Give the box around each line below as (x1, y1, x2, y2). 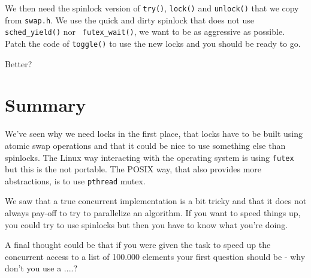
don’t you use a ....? (5, 262, 78, 274)
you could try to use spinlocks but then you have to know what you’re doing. (5, 218, 288, 231)
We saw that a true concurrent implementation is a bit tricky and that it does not (5, 195, 307, 207)
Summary (5, 92, 86, 117)
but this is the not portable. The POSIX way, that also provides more (5, 163, 262, 175)
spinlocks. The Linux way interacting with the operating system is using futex (5, 151, 294, 163)
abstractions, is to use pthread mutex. (5, 174, 146, 187)
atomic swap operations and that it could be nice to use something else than (5, 139, 286, 151)
